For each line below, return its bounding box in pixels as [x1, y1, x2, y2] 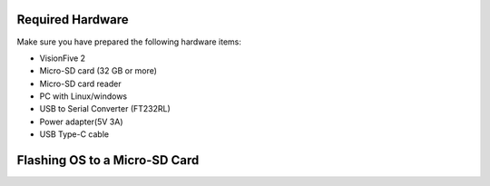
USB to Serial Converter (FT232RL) [39, 103, 171, 114]
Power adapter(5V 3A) [39, 116, 123, 127]
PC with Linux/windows [39, 91, 127, 102]
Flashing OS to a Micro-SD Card [16, 152, 200, 168]
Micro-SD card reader [39, 78, 122, 89]
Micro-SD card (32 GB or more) [39, 65, 158, 76]
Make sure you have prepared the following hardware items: [16, 36, 242, 47]
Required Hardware [16, 12, 129, 27]
